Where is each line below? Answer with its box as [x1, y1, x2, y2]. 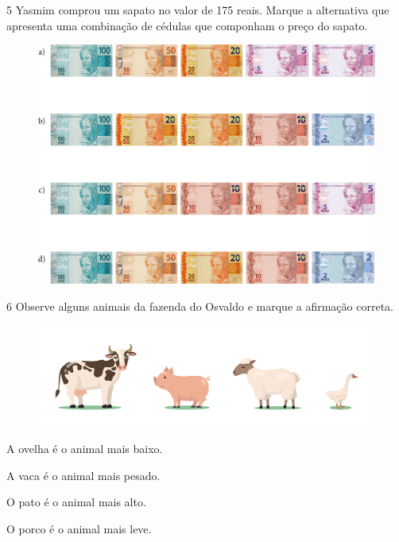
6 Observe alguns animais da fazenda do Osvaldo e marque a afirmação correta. [6, 297, 393, 314]
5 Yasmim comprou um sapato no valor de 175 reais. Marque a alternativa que [6, 2, 389, 17]
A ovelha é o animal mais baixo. [6, 440, 163, 457]
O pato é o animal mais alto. [6, 494, 146, 510]
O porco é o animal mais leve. [6, 520, 152, 536]
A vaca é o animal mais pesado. [6, 467, 161, 483]
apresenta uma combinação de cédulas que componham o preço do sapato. [6, 17, 368, 33]
